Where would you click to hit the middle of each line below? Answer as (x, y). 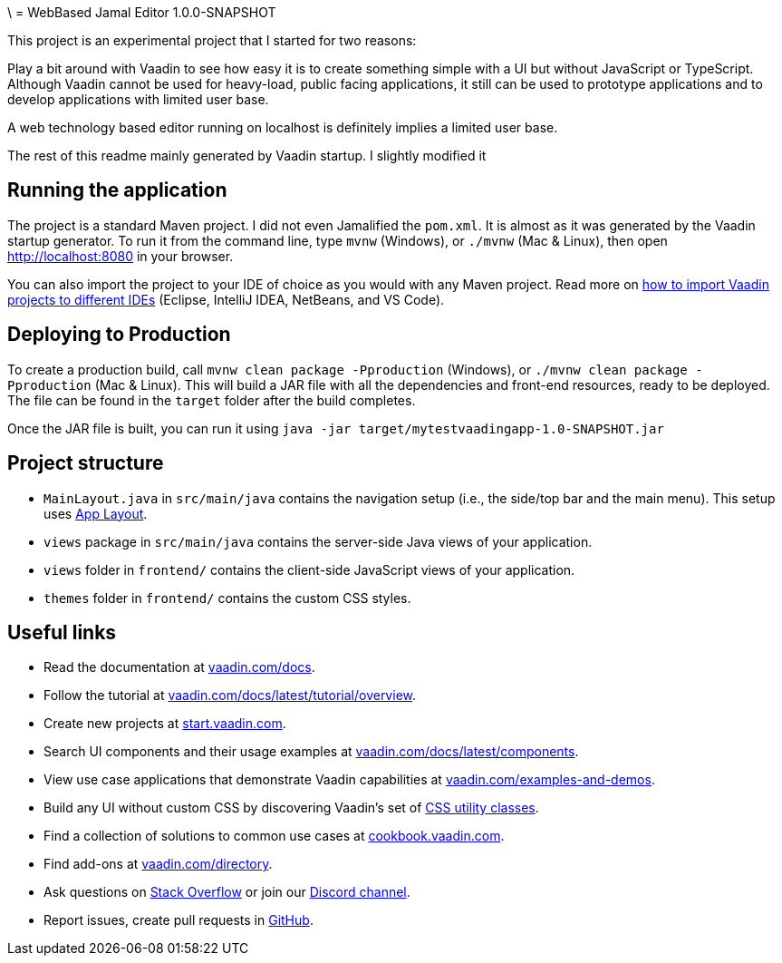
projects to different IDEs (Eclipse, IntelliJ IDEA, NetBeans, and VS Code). (226, 299)
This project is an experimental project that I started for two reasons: (212, 40)
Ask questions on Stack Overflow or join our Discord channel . (227, 892)
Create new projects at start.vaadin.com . (165, 724)
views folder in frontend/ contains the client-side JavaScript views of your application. (309, 569)
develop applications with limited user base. (138, 99)
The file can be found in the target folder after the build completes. (212, 400)
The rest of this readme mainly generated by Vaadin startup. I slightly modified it (247, 156)
